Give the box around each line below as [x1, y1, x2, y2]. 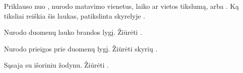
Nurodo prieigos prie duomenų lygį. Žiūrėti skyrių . [4, 43, 158, 53]
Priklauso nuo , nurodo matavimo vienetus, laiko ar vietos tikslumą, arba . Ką [4, 1, 239, 11]
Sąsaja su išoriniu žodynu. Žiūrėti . [4, 60, 109, 70]
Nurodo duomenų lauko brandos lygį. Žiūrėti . [4, 27, 142, 37]
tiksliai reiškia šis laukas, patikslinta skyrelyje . [4, 10, 146, 21]
